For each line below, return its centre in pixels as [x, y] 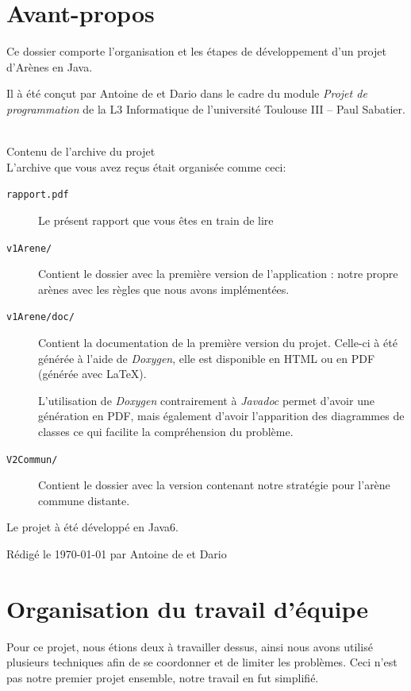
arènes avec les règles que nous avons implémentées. [164, 289]
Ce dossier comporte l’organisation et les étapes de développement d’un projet [196, 51]
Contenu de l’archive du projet [81, 151]
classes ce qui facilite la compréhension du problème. [166, 431]
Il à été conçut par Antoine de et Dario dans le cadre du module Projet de [187, 93]
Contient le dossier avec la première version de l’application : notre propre [218, 274]
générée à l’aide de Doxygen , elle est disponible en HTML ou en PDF [207, 358]
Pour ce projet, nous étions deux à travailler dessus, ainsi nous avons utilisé [190, 646]
